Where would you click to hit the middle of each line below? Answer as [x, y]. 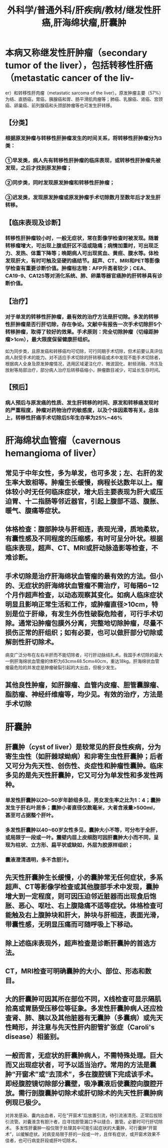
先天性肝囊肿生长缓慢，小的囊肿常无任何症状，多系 [84, 877]
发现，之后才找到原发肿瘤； [38, 168]
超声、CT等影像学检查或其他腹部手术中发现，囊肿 [82, 887]
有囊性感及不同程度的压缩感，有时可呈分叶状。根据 [84, 539]
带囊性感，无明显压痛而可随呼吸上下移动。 [71, 925]
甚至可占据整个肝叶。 [31, 815]
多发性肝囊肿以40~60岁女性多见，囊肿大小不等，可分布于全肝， [83, 830]
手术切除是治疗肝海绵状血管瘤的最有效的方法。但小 [84, 576]
